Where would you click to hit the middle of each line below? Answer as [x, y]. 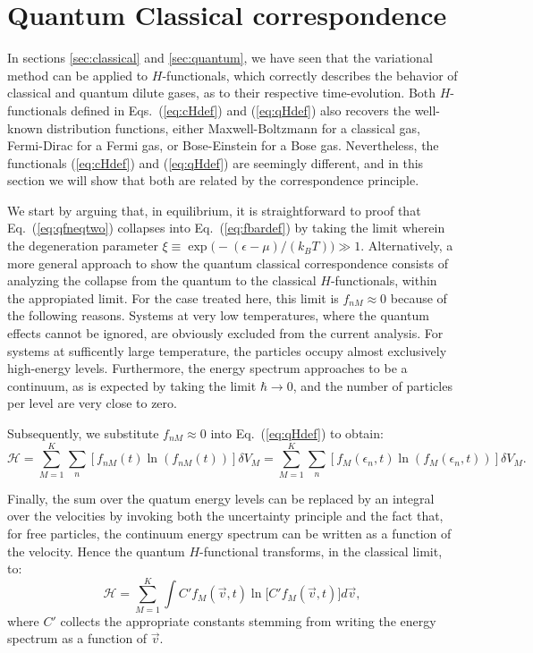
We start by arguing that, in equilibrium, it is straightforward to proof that [214, 210]
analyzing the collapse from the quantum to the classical [162, 280]
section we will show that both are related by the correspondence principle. [213, 180]
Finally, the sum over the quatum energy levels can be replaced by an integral [221, 498]
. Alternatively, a [407, 246]
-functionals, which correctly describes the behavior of [310, 75]
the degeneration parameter [83, 246]
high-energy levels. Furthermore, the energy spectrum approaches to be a [207, 368]
